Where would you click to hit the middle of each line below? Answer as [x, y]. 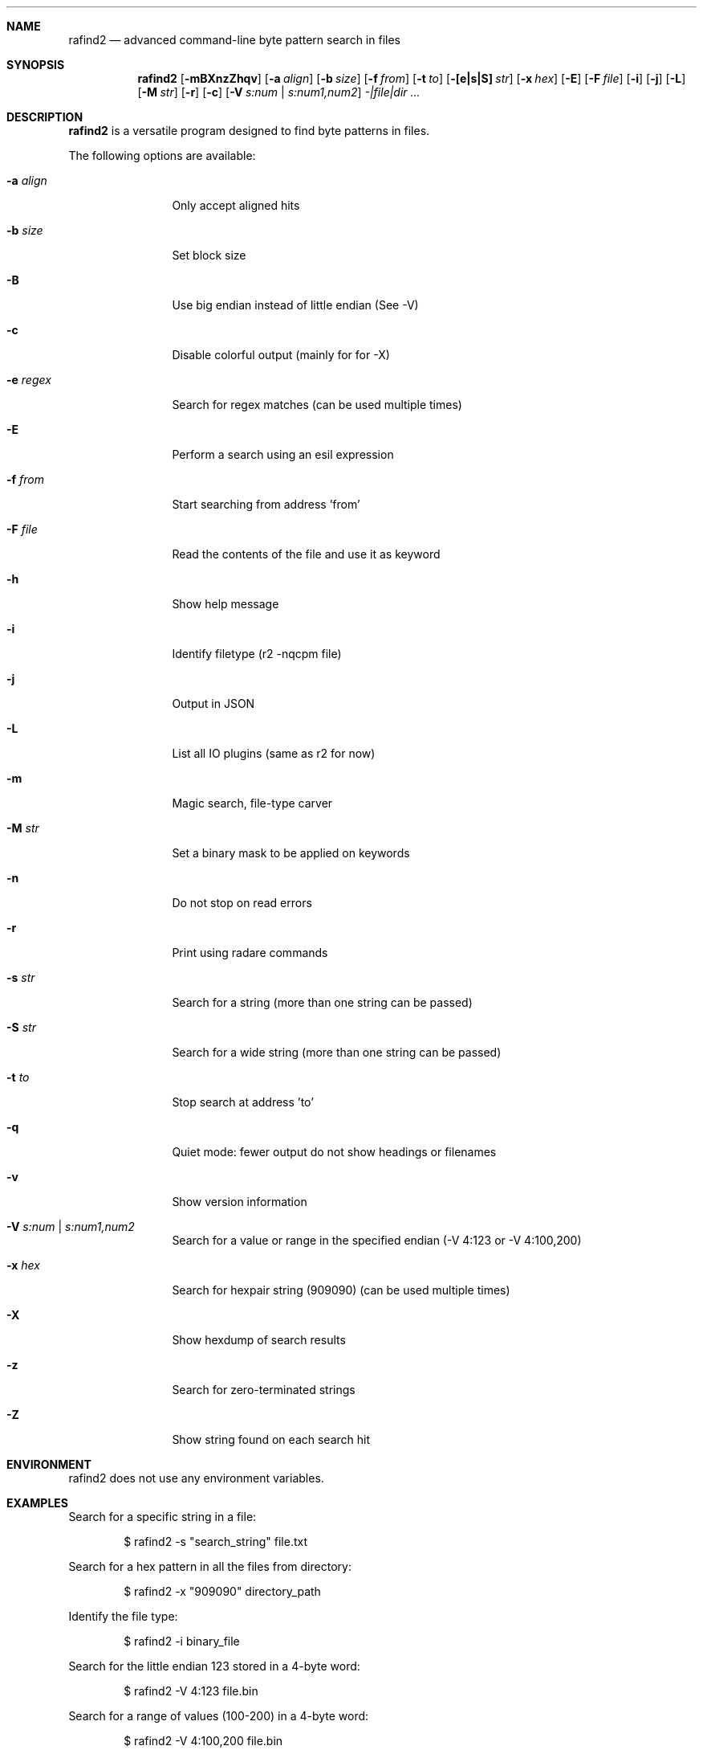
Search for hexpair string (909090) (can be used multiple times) [341, 1290]
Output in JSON [213, 703]
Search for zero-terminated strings [264, 1390]
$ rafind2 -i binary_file [182, 1641]
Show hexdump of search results [259, 1340]
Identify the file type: [123, 1616]
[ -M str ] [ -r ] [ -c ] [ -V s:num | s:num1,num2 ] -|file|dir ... [279, 92]
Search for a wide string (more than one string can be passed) [337, 1052]
